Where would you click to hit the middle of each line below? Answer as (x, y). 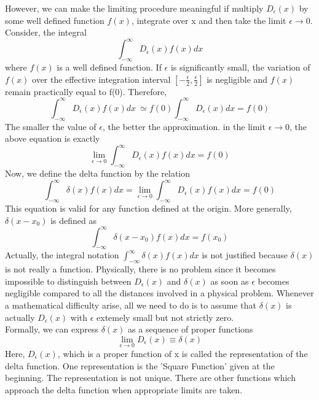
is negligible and (237, 79)
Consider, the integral (46, 32)
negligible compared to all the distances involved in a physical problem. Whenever (159, 293)
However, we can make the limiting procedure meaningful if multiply (134, 8)
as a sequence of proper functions (191, 329)
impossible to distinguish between (68, 281)
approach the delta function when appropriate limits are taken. (124, 389)
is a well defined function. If (109, 67)
